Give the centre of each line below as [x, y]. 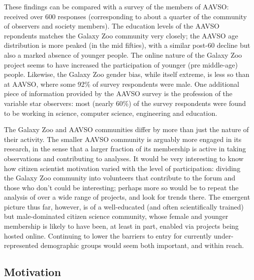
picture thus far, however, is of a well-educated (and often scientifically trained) [124, 206]
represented [21, 245]
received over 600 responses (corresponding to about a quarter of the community [126, 16]
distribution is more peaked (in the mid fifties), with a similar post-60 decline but [127, 45]
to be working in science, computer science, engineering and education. [111, 113]
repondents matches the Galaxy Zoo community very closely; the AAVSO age [121, 35]
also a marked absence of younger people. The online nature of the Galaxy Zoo [123, 54]
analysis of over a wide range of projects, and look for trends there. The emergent [127, 197]
